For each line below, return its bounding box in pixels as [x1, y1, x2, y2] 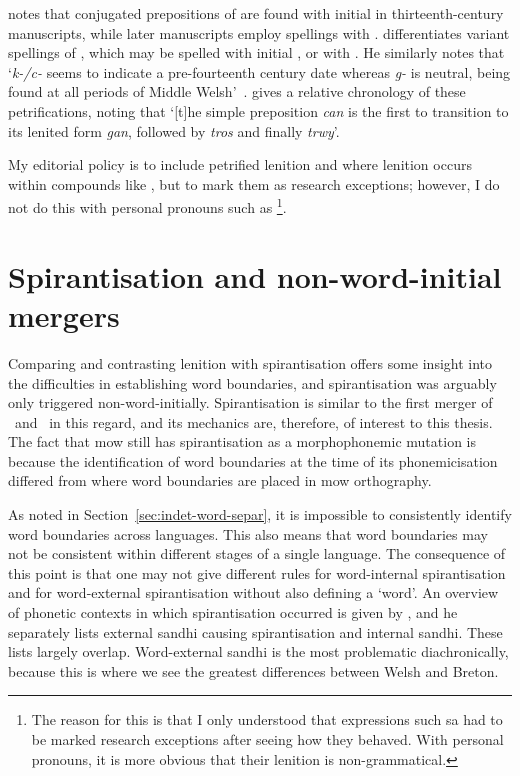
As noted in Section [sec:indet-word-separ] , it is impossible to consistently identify [8, 504, 512, 525]
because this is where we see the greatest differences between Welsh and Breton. [8, 660, 499, 681]
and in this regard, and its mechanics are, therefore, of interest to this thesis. [14, 411, 493, 432]
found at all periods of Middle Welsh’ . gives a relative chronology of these [8, 81, 466, 102]
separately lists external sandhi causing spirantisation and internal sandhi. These [8, 621, 503, 642]
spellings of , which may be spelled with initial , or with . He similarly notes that [8, 42, 505, 63]
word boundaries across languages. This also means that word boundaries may [8, 523, 488, 544]
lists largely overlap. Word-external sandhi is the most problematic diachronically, [8, 641, 509, 662]
